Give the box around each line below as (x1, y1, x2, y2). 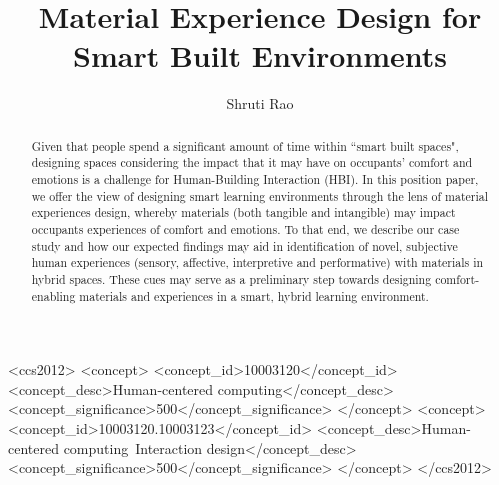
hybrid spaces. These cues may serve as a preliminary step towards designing (31, 270, 432, 287)
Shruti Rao (226, 93, 294, 114)
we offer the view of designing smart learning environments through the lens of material (31, 187, 489, 204)
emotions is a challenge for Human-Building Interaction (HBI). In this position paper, (31, 171, 479, 188)
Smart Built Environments (73, 35, 447, 76)
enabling (31, 287, 76, 304)
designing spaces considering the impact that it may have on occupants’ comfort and (31, 154, 473, 171)
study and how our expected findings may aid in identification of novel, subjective (31, 237, 458, 254)
